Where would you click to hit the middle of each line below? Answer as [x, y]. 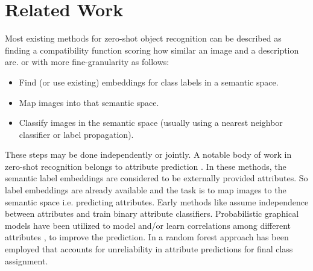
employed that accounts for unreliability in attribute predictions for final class [149, 249]
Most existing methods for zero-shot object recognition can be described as [143, 38]
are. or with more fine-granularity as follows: [87, 62]
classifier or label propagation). [76, 134]
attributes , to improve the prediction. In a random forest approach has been [147, 237]
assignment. [27, 260]
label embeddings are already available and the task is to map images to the [146, 190]
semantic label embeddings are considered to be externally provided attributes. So [156, 178]
